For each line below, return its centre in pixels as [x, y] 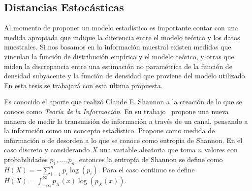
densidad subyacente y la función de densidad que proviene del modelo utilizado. [126, 76]
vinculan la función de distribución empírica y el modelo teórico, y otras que [119, 56]
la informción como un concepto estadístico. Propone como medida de [110, 131]
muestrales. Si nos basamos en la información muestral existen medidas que [118, 47]
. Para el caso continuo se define [146, 169]
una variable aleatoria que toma [148, 150]
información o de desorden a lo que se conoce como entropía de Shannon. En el [123, 140]
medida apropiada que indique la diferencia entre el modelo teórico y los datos [122, 37]
